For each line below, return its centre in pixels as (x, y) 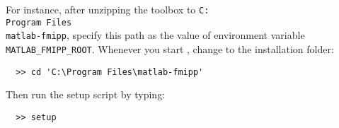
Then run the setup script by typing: (86, 94)
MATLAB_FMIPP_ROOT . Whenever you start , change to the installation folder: (170, 48)
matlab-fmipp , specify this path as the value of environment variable (155, 35)
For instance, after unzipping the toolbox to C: (108, 9)
